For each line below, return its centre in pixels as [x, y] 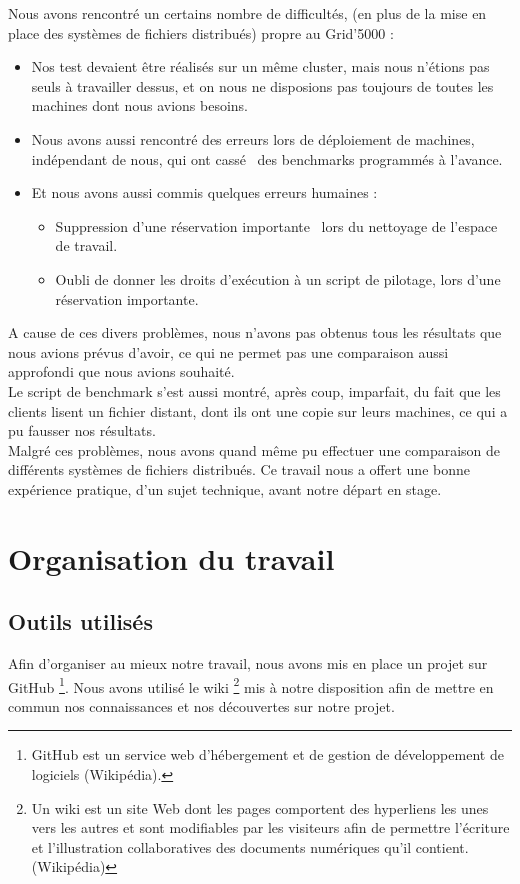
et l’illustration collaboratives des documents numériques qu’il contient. [250, 846]
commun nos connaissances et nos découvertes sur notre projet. [201, 705]
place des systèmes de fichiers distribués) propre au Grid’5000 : [201, 32]
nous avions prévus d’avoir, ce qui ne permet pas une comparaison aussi [228, 351]
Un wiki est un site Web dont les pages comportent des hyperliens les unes [260, 807]
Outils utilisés [80, 621]
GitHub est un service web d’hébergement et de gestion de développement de [267, 754]
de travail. [86, 245]
